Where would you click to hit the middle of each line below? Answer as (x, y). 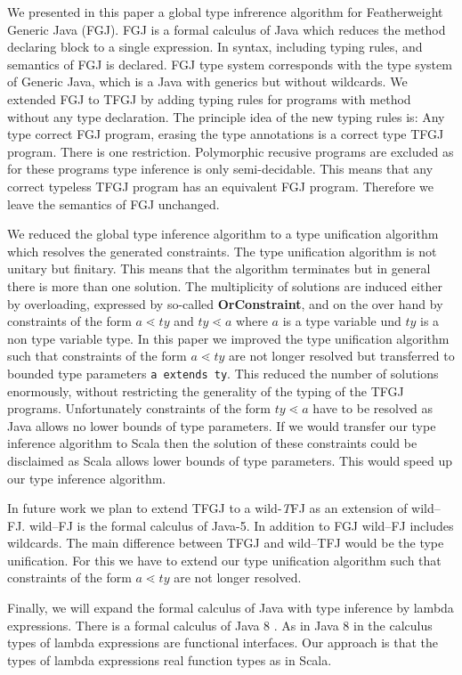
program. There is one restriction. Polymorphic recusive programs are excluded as (231, 151)
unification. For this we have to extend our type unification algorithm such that (224, 560)
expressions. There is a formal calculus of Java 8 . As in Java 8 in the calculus (220, 625)
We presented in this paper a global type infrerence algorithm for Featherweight (225, 12)
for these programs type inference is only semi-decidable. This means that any (220, 169)
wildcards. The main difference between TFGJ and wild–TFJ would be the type (226, 543)
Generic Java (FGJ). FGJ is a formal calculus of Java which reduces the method (227, 29)
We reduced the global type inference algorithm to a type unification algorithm (223, 234)
